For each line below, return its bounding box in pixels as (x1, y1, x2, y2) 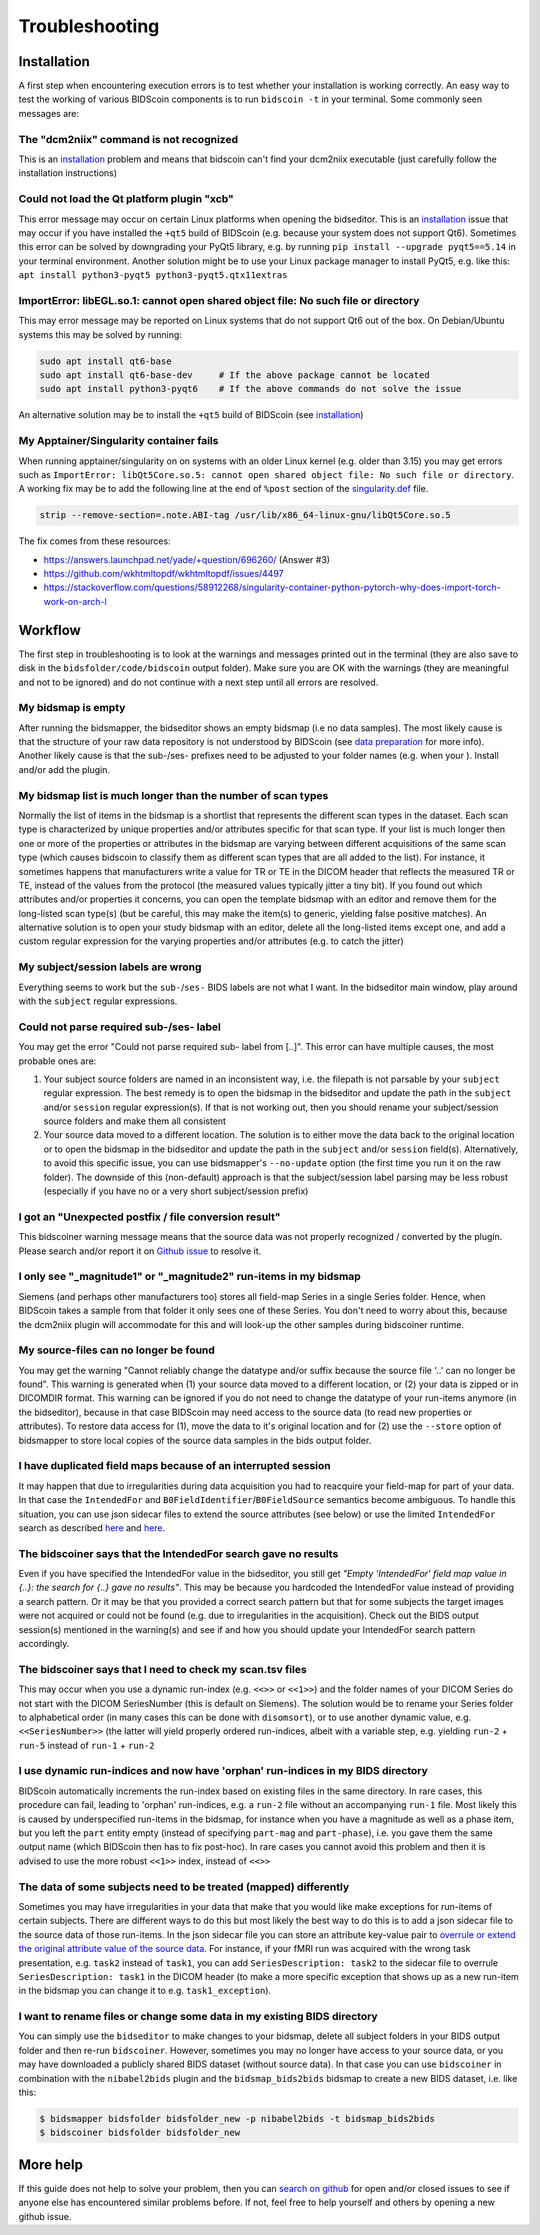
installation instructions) (18, 167, 118, 179)
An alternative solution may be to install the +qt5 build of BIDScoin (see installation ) (18, 409, 364, 421)
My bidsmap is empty (18, 701, 126, 715)
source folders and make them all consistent (43, 1115, 227, 1127)
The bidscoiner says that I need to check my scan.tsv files (18, 1662, 307, 1676)
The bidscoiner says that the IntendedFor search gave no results (18, 1546, 339, 1560)
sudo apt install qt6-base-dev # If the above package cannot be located (39, 369, 430, 380)
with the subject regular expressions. (18, 995, 178, 1007)
